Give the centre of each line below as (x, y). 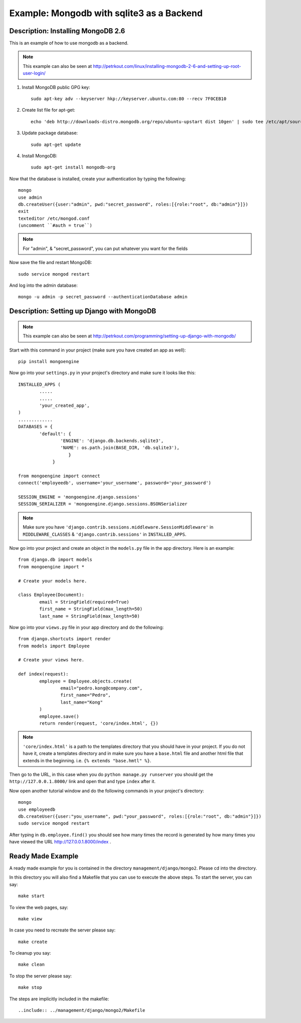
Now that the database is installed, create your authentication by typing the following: (98, 179)
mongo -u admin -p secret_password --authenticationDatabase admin (103, 297)
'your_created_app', (64, 405)
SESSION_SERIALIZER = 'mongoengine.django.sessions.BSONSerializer (103, 504)
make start (32, 896)
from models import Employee (54, 646)
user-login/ (34, 73)
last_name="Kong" (82, 702)
